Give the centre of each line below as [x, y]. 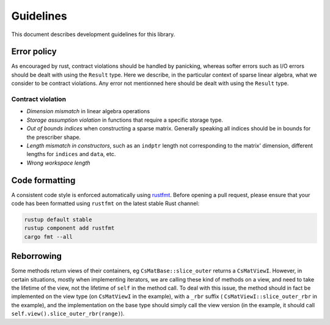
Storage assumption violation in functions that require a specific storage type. [125, 120]
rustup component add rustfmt [69, 228]
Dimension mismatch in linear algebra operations [88, 111]
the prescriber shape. [54, 137]
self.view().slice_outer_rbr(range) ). [68, 314]
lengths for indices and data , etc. [71, 154]
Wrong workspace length [59, 163]
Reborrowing [37, 256]
